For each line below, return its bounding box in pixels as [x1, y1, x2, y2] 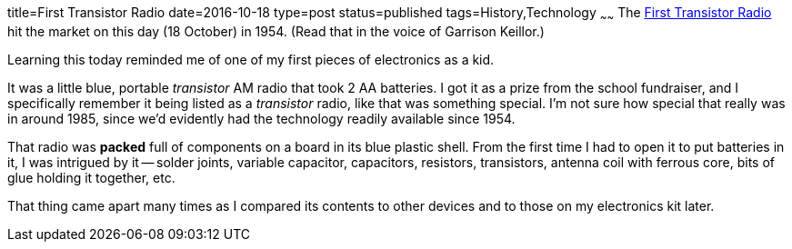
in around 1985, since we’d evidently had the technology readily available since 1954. [7, 110, 516, 126]
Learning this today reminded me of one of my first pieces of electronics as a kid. [7, 51, 495, 67]
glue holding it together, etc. [7, 169, 175, 185]
